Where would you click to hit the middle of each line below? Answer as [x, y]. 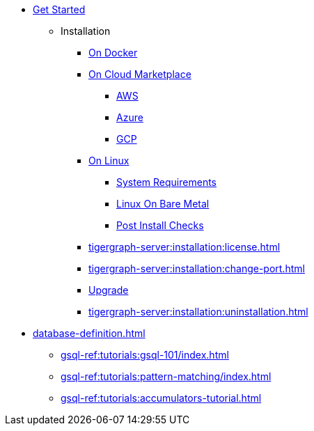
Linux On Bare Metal [163, 204]
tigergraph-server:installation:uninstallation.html [198, 312]
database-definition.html [89, 333]
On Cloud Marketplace [140, 74]
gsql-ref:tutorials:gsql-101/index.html [145, 355]
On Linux [109, 160]
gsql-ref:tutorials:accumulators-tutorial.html [161, 398]
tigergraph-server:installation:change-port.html [197, 268]
